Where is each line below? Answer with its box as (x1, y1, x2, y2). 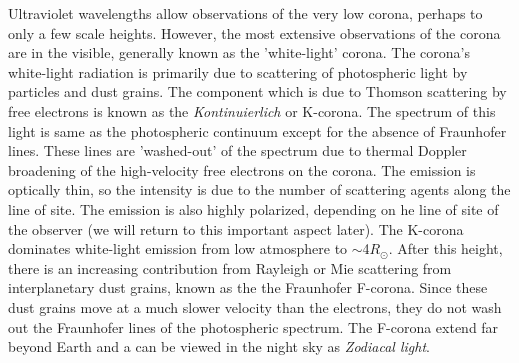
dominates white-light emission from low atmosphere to (8, 238, 348, 259)
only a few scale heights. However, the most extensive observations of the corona (8, 22, 501, 43)
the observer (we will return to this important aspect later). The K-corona (8, 218, 464, 239)
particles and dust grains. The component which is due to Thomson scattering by (8, 81, 507, 102)
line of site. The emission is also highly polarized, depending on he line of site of (8, 198, 499, 219)
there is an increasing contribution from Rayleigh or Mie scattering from (8, 257, 452, 278)
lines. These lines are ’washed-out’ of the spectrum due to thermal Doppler (8, 140, 467, 161)
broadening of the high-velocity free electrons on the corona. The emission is (8, 159, 476, 180)
